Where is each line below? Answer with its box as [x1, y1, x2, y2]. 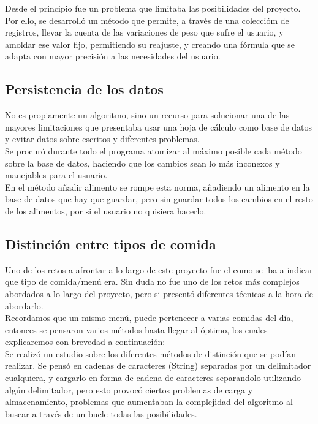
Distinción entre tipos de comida [5, 234, 216, 253]
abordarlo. [5, 299, 44, 312]
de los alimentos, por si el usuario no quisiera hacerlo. [5, 204, 206, 217]
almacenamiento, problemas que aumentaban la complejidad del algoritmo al [5, 395, 293, 408]
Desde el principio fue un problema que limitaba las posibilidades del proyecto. [5, 2, 301, 14]
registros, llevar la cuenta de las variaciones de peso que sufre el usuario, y [5, 26, 284, 39]
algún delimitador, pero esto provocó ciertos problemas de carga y [5, 383, 253, 396]
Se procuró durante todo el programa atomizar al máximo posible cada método [5, 144, 302, 157]
